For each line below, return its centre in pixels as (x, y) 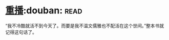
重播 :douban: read (44, 11)
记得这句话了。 (21, 32)
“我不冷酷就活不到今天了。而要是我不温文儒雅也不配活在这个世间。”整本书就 (85, 26)
